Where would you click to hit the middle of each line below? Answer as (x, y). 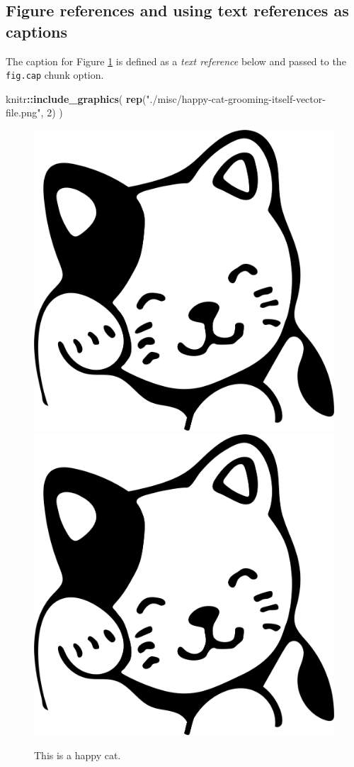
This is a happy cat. (78, 755)
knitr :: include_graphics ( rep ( (76, 98)
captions (37, 31)
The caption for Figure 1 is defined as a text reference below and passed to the (176, 61)
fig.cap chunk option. (55, 75)
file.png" (23, 112)
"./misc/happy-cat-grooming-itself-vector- (236, 98)
